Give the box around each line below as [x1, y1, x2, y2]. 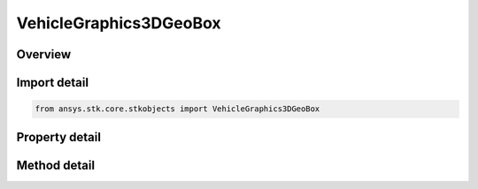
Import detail [16, 75, 89, 90]
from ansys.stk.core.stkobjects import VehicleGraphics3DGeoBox [35, 104, 320, 114]
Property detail [16, 129, 102, 145]
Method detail [16, 157, 96, 172]
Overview [16, 47, 72, 62]
